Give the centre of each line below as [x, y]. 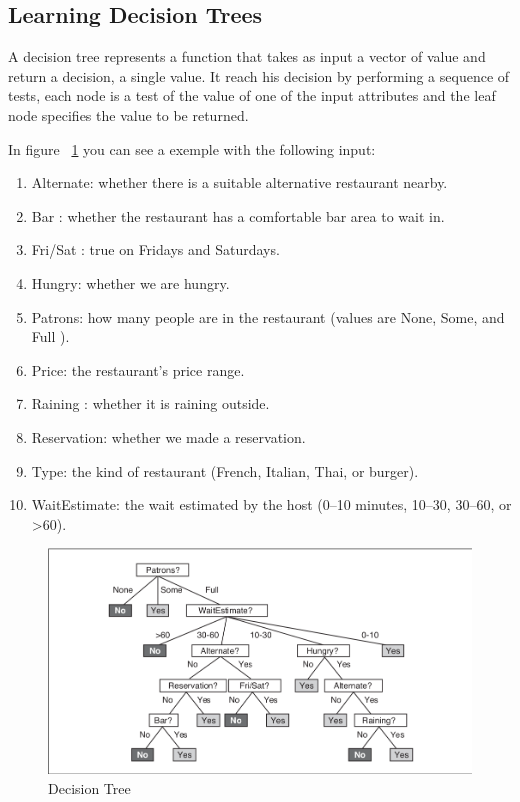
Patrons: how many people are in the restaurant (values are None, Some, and [268, 316]
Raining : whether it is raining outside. [150, 403]
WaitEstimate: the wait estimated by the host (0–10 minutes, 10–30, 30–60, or [271, 504]
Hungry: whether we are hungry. [130, 282]
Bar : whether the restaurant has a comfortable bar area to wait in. [238, 215]
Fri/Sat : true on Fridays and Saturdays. [155, 249]
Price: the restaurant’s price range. [138, 369]
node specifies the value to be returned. [128, 114]
